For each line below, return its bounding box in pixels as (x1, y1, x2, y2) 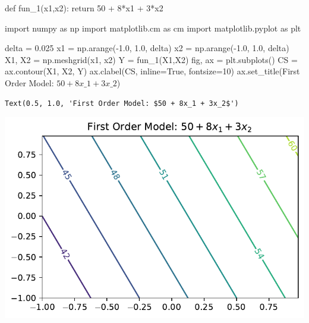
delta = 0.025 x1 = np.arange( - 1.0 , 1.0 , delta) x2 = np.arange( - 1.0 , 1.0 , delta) (5, 42, 289, 54)
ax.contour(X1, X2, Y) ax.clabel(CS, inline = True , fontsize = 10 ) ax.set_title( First (5, 65, 300, 77)
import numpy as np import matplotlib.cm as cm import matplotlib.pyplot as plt (5, 21, 301, 34)
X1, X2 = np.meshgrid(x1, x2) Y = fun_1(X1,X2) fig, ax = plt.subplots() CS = (5, 53, 298, 65)
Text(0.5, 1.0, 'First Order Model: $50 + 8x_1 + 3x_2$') (5, 99, 239, 108)
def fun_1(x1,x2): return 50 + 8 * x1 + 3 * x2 (5, 2, 163, 14)
